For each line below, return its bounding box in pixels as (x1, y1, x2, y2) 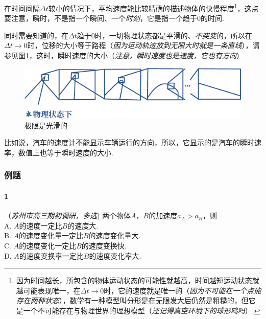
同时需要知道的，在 (4, 30, 68, 40)
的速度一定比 (19, 220, 62, 231)
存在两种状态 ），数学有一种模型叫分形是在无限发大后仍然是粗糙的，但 (16, 295, 249, 306)
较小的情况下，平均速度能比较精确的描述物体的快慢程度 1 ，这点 (48, 2, 259, 13)
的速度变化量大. (88, 230, 141, 241)
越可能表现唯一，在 (16, 285, 81, 295)
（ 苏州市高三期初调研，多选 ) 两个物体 (4, 210, 131, 221)
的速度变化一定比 (19, 240, 77, 250)
